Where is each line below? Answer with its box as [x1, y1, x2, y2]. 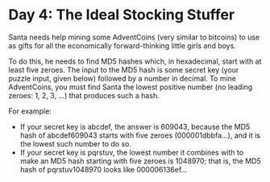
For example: [8, 106, 52, 116]
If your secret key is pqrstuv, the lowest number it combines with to [19, 147, 244, 157]
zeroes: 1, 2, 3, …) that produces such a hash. [8, 90, 160, 100]
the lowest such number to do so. [19, 139, 131, 148]
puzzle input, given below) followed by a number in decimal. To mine [8, 73, 236, 83]
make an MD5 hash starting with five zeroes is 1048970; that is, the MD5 [19, 155, 261, 166]
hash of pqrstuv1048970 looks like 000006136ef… [19, 164, 188, 174]
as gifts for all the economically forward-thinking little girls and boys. [8, 40, 236, 50]
